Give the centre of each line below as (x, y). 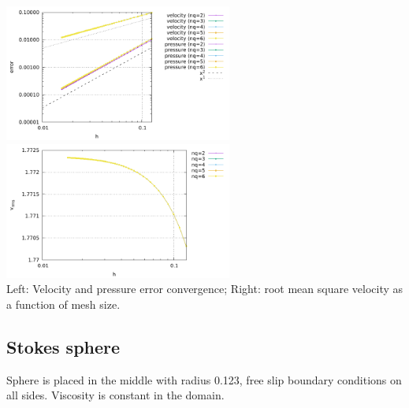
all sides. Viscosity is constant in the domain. (115, 395)
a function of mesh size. (63, 304)
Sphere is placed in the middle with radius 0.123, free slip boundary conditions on (204, 379)
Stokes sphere (63, 346)
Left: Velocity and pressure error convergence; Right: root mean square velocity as (205, 289)
